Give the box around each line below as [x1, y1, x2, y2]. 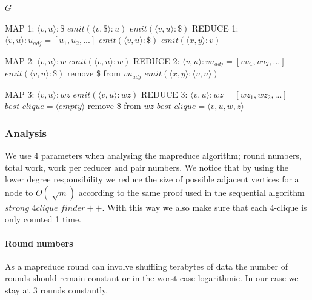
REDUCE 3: [141, 87, 188, 100]
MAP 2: [5, 54, 35, 67]
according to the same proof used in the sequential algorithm [78, 185, 305, 198]
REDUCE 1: [192, 21, 239, 34]
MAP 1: [5, 21, 35, 34]
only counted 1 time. [5, 213, 81, 225]
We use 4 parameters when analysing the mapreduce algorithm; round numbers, [5, 148, 302, 161]
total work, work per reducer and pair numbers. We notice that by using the [5, 161, 288, 173]
